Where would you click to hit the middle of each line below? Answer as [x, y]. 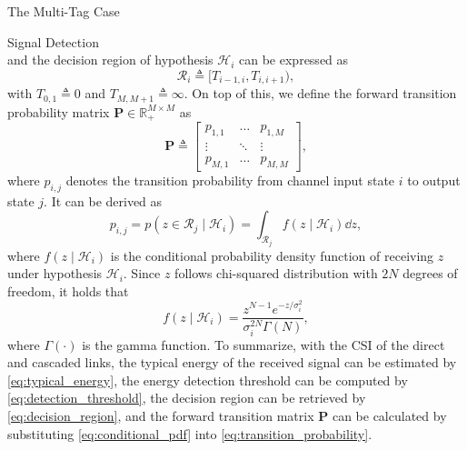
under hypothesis [55, 273]
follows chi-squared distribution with [276, 273]
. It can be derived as [103, 200]
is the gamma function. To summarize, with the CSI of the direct [263, 344]
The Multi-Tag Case [64, 11]
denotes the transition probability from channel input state [230, 180]
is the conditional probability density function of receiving [272, 255]
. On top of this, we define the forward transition [320, 93]
